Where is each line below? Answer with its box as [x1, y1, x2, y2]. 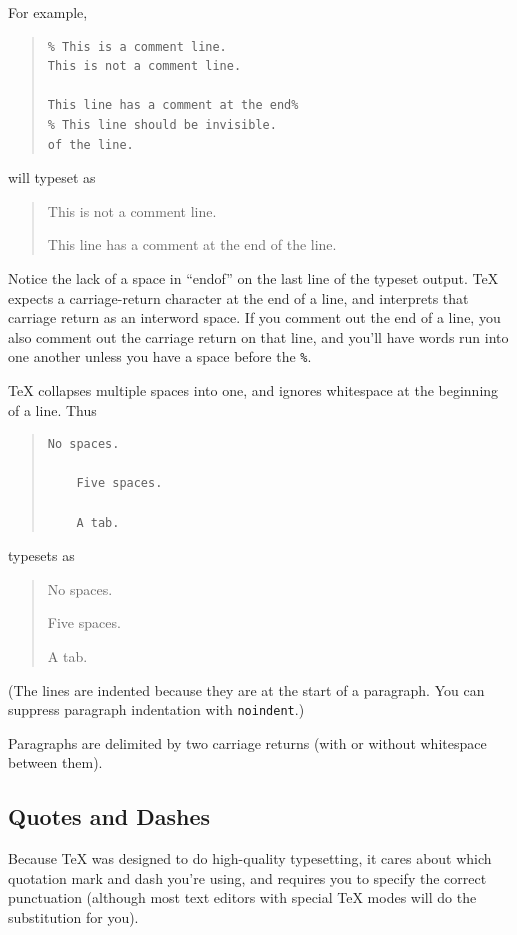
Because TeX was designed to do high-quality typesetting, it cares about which [8, 848, 492, 869]
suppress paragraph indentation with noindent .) [8, 699, 305, 720]
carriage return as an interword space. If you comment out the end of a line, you [8, 307, 501, 328]
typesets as [8, 545, 75, 566]
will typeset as [8, 167, 96, 188]
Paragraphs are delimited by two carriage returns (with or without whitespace [8, 732, 487, 753]
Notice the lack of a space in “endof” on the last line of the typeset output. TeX [8, 267, 499, 288]
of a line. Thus [8, 399, 97, 420]
